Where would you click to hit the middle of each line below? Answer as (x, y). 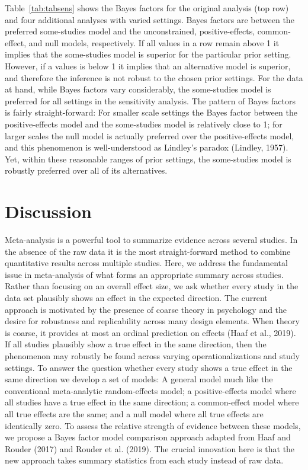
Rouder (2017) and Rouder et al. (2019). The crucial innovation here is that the (150, 448)
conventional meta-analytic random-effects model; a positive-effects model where (150, 390)
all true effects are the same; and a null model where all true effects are (134, 413)
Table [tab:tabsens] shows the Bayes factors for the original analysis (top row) (147, 8)
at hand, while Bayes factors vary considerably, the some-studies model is (138, 89)
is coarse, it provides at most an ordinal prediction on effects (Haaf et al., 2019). (150, 332)
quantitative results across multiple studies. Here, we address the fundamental (146, 263)
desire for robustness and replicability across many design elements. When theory (152, 321)
